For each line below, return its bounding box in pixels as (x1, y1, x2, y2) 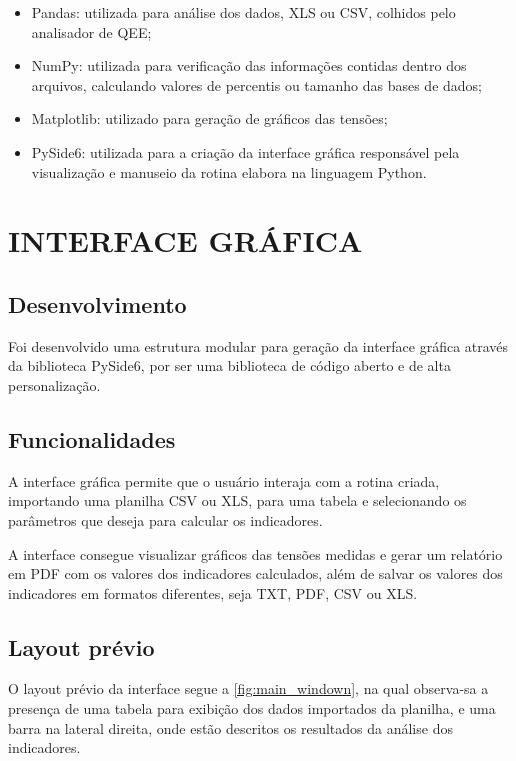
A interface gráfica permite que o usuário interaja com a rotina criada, (8, 470, 440, 491)
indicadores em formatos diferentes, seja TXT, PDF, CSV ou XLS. (8, 582, 418, 603)
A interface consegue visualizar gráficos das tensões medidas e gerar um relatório (8, 543, 503, 564)
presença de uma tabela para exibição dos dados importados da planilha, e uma (8, 698, 496, 719)
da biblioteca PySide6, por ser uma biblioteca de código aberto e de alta (8, 355, 451, 376)
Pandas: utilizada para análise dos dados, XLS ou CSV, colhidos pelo (31, 2, 456, 22)
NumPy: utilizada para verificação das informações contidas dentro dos (31, 55, 467, 76)
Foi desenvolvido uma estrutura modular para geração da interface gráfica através (8, 335, 509, 356)
